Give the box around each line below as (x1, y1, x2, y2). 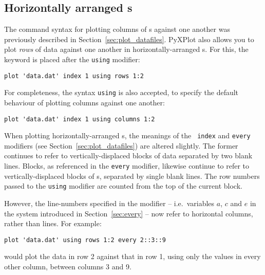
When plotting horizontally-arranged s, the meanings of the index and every (4, 130, 251, 141)
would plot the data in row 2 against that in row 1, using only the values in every (4, 251, 261, 262)
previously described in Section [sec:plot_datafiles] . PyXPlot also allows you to (4, 33, 254, 44)
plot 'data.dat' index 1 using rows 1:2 (4, 72, 144, 80)
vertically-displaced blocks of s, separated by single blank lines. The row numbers (4, 170, 260, 181)
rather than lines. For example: (4, 218, 102, 229)
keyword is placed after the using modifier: (4, 53, 140, 64)
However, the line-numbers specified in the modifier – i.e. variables (4, 197, 215, 208)
